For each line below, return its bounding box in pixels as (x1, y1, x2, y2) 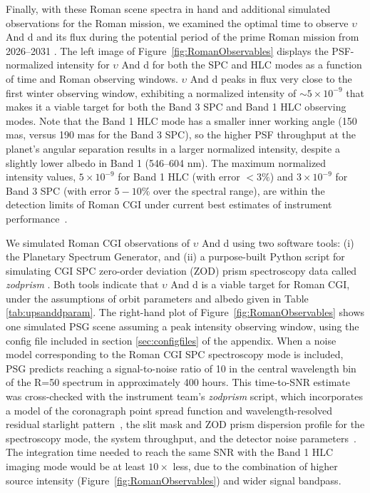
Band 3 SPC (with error (6, 183, 111, 198)
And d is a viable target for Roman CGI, (170, 277, 350, 292)
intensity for (56, 57, 110, 72)
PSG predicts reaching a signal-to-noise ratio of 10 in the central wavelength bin (6, 360, 356, 375)
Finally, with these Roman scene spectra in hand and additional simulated (6, 1, 331, 16)
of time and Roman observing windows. (6, 71, 178, 86)
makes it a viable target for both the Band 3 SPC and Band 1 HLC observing (6, 99, 346, 114)
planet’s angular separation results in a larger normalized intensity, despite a (6, 141, 340, 156)
